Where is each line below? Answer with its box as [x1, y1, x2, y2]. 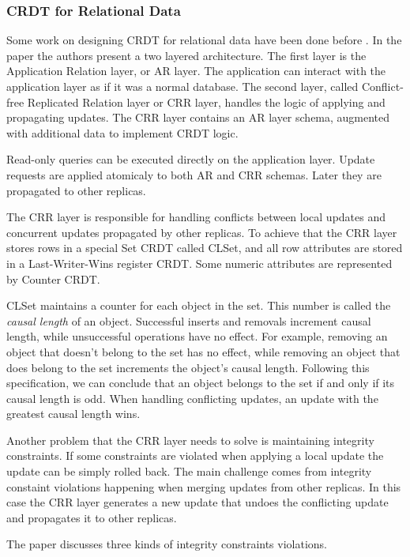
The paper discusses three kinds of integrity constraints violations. [6, 536, 327, 552]
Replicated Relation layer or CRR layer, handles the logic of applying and [27, 93, 386, 110]
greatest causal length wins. [6, 405, 141, 422]
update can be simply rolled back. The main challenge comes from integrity [6, 463, 372, 480]
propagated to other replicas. [6, 182, 146, 198]
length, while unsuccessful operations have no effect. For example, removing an [6, 328, 388, 344]
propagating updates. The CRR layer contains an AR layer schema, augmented [6, 109, 390, 126]
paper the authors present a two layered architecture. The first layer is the [6, 47, 367, 63]
